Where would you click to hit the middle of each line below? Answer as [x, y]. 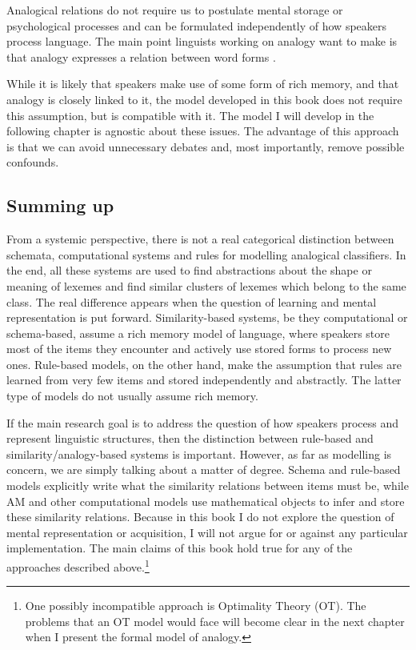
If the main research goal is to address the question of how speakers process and [203, 422]
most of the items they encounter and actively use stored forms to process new [199, 349]
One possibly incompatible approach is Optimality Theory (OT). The [196, 606]
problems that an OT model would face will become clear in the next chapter [215, 621]
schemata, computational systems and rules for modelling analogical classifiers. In [206, 254]
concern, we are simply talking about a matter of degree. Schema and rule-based [204, 469]
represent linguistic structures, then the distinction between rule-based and [190, 438]
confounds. [33, 162]
